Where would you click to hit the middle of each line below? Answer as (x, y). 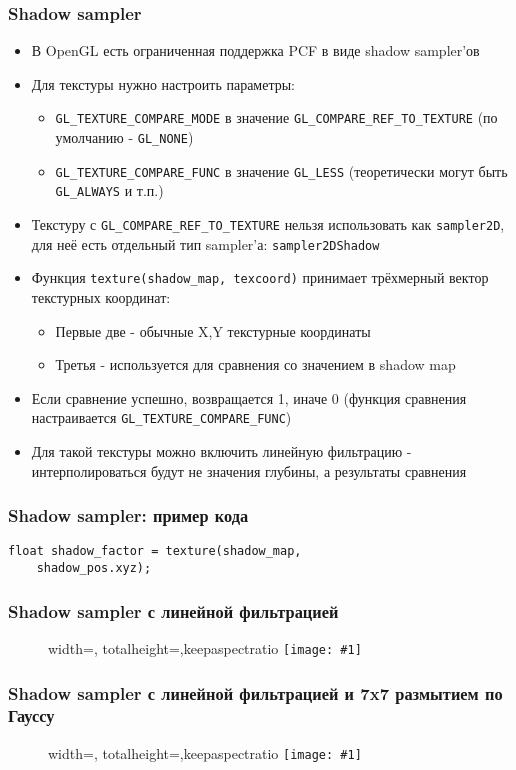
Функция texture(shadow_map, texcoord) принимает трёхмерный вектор (260, 277)
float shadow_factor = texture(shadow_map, (155, 551)
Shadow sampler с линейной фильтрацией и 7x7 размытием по (255, 692)
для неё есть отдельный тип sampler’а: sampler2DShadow (205, 243)
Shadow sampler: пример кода (128, 515)
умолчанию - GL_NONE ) (124, 137)
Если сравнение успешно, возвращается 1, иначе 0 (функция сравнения (249, 397)
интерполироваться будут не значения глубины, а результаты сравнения (249, 470)
